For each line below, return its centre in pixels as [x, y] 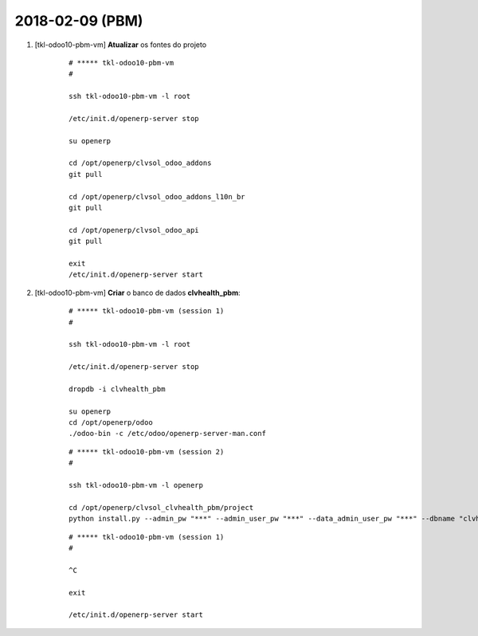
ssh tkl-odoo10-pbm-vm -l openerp [136, 485]
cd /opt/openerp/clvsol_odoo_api [134, 230]
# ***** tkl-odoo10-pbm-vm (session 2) [147, 451]
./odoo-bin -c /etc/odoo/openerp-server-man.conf [168, 434]
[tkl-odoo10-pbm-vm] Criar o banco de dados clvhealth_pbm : [137, 292]
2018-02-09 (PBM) [79, 21]
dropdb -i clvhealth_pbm [117, 389]
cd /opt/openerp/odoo [111, 423]
